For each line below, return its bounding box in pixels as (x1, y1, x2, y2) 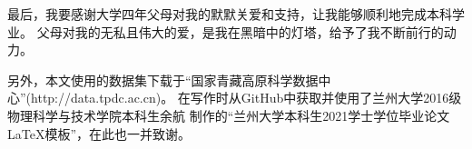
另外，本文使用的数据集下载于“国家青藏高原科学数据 (7, 70, 319, 89)
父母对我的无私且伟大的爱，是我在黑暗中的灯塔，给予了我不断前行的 (36, 22, 444, 41)
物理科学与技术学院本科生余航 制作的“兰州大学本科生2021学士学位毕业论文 (7, 105, 450, 124)
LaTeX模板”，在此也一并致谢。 (7, 124, 192, 143)
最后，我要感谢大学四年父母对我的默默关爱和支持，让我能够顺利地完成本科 (7, 5, 452, 23)
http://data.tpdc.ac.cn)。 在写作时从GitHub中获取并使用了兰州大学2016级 (31, 88, 462, 107)
